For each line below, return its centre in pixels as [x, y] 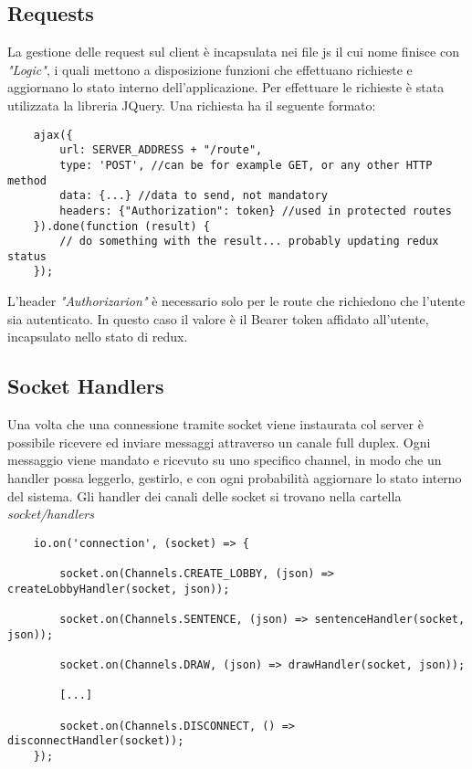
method [27, 180]
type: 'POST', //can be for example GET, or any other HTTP [246, 165]
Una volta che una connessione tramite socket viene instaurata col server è [215, 424]
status [27, 256]
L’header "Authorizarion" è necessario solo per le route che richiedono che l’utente [236, 301]
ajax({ [53, 135]
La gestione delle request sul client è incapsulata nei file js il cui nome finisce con [233, 52]
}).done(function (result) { [121, 226]
